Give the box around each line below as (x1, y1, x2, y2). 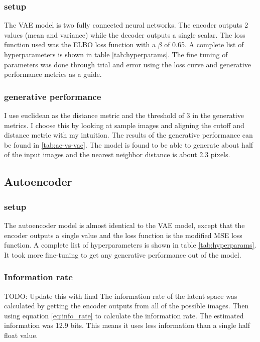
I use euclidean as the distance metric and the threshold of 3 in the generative (4, 110, 244, 120)
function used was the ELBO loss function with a (4, 39, 156, 50)
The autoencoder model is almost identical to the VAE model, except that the (4, 219, 245, 230)
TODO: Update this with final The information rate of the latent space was (4, 290, 237, 301)
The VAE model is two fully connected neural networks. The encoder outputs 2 (4, 20, 248, 30)
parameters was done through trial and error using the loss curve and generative (4, 59, 251, 69)
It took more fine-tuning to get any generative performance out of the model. (4, 249, 241, 260)
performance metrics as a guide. (4, 69, 102, 79)
